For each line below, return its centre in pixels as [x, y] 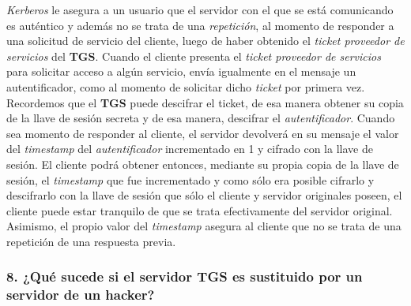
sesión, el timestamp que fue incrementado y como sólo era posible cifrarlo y [190, 179]
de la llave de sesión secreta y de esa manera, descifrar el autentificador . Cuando [201, 118]
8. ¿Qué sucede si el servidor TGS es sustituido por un [185, 276]
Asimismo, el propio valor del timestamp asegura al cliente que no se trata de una [204, 226]
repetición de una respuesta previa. [91, 241]
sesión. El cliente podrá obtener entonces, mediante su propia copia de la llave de [203, 164]
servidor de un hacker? [81, 295]
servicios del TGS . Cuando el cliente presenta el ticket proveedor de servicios [194, 56]
